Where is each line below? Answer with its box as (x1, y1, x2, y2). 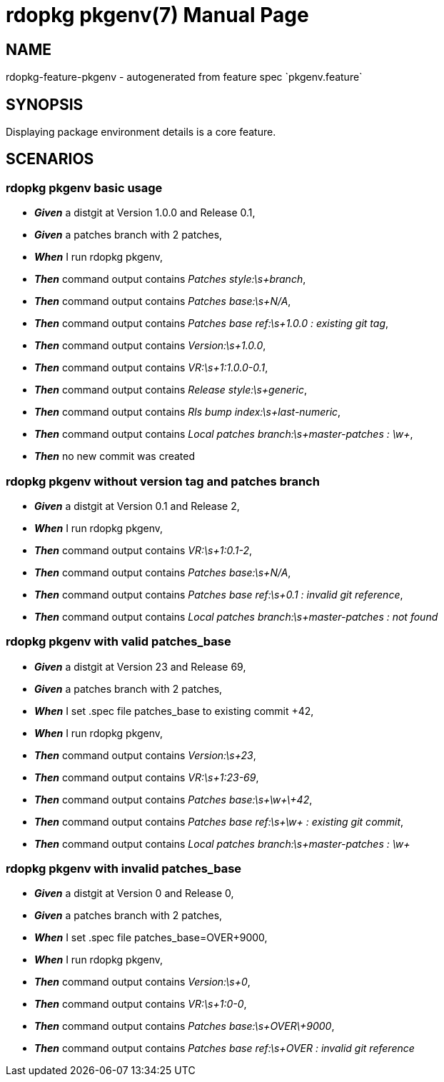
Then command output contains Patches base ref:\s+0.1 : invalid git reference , (34, 588, 403, 601)
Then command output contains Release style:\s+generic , (34, 384, 307, 396)
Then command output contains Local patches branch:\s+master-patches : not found (34, 610, 438, 623)
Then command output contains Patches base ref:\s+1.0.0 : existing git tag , (34, 317, 389, 330)
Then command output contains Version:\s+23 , (34, 748, 256, 761)
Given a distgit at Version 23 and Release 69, (34, 660, 246, 673)
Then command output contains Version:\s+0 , (34, 976, 251, 988)
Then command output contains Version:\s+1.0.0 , (34, 339, 266, 352)
